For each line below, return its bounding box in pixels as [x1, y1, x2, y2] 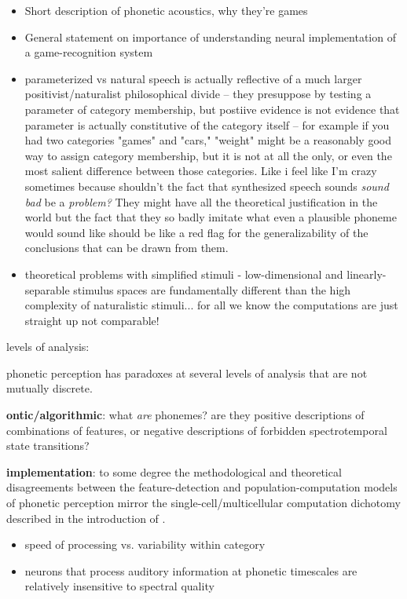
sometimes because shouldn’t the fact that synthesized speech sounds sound [24, 177, 389, 194]
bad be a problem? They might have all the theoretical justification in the [24, 193, 378, 210]
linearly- [346, 265, 387, 282]
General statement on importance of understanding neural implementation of [24, 28, 396, 45]
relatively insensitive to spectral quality [24, 578, 214, 594]
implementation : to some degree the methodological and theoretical [6, 463, 342, 480]
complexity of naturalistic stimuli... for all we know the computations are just [24, 297, 398, 313]
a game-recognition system [24, 44, 153, 60]
